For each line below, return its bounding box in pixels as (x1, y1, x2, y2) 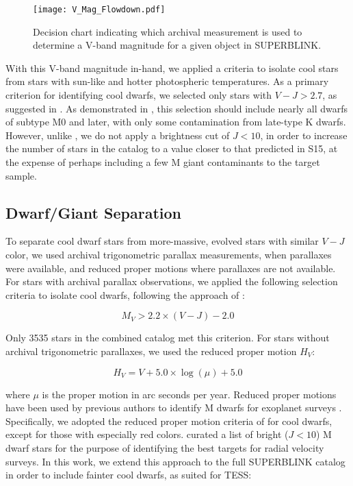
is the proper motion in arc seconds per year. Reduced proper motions (42, 387, 337, 401)
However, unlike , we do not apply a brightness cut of (5, 127, 230, 142)
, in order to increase (260, 127, 348, 142)
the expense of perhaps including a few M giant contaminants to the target (5, 155, 320, 169)
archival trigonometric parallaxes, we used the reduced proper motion (5, 343, 297, 358)
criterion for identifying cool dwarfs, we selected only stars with (5, 88, 272, 102)
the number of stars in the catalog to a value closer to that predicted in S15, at (5, 141, 338, 156)
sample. (5, 168, 37, 182)
